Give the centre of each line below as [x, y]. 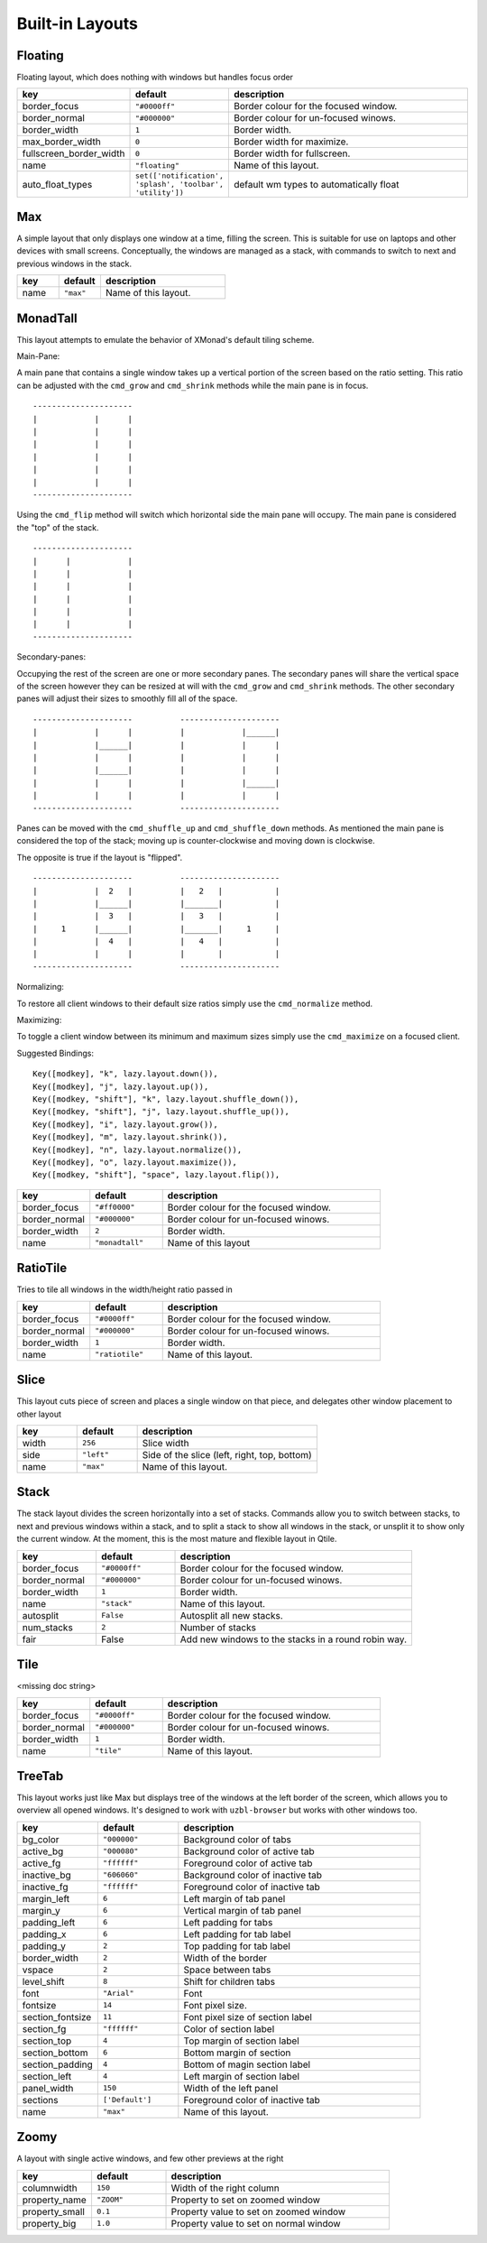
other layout [39, 1414]
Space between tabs [227, 1970]
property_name [55, 2200]
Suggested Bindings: [55, 1053]
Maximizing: [39, 1020]
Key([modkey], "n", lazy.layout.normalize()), [138, 1149]
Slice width [165, 1443]
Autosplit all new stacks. [231, 1615]
